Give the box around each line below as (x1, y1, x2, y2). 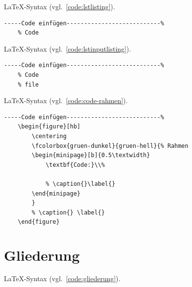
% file (17, 81, 39, 88)
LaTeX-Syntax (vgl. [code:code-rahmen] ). (4, 95, 128, 106)
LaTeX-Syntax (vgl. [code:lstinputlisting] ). (4, 43, 131, 54)
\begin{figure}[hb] (17, 123, 81, 130)
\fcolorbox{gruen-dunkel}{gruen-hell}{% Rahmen (32, 142, 189, 149)
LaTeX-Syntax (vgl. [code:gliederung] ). (4, 273, 121, 283)
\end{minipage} (32, 190, 81, 197)
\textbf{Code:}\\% (45, 161, 105, 168)
